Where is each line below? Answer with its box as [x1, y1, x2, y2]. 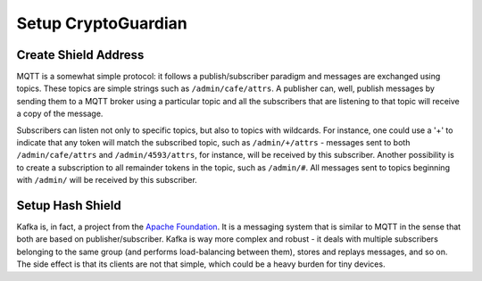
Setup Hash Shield [16, 198, 121, 213]
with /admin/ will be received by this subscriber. [16, 175, 198, 186]
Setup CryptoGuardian [16, 13, 187, 33]
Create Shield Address [16, 47, 145, 62]
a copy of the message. [16, 108, 104, 120]
